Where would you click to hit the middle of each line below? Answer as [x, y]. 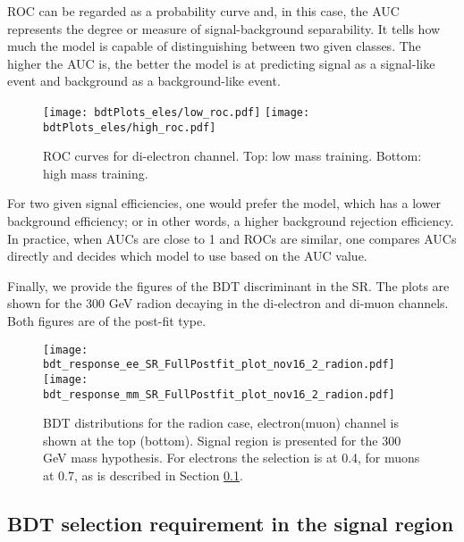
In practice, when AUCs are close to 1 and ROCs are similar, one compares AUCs [232, 238]
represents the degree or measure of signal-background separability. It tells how [224, 28]
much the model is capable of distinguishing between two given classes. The [214, 46]
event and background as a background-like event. [144, 81]
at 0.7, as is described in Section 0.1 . [143, 475]
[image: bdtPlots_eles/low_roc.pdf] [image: [177, 112]
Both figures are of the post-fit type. [107, 321]
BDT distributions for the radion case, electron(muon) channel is [221, 423]
